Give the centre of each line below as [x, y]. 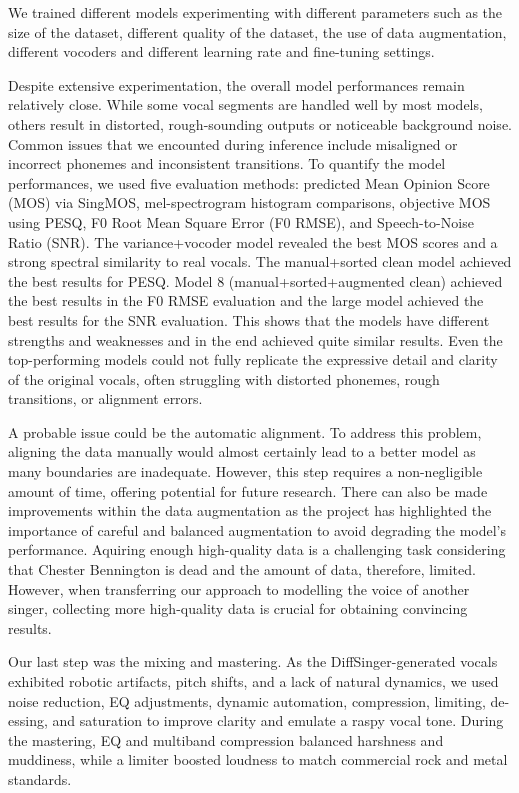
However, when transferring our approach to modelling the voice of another [239, 588]
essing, [28, 720]
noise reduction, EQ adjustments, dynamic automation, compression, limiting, [247, 700]
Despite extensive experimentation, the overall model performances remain [236, 84]
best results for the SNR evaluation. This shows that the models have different [249, 319]
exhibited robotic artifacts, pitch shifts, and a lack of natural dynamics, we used [253, 681]
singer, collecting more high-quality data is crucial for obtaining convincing [238, 608]
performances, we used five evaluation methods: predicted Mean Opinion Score [249, 182]
